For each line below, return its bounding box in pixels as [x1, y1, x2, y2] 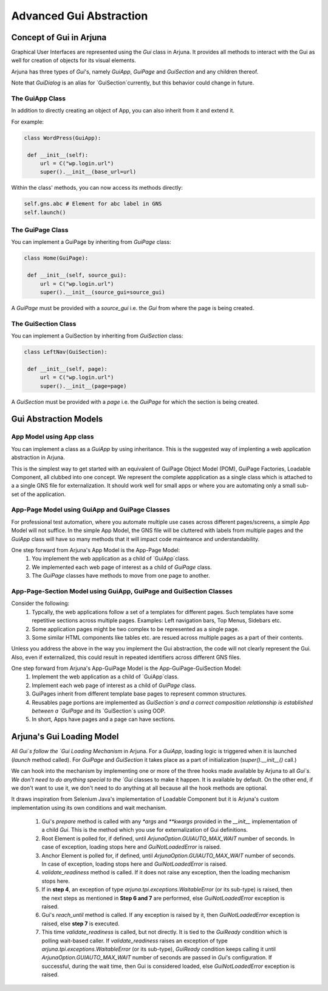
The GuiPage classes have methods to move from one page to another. [32, 572, 210, 579]
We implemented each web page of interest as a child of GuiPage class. [32, 563, 212, 571]
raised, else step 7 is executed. [41, 920, 120, 927]
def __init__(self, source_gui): [27, 272, 127, 279]
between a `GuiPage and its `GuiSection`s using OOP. [32, 707, 166, 714]
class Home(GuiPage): [24, 255, 89, 261]
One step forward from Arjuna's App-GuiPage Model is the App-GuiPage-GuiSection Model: [11, 665, 242, 672]
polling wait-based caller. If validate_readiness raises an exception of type [41, 937, 228, 944]
